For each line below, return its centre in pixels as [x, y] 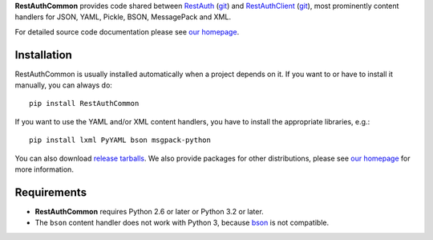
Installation [43, 55]
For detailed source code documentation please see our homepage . [127, 31]
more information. [44, 169]
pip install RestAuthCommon [84, 104]
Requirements [51, 192]
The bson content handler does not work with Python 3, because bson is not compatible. [182, 223]
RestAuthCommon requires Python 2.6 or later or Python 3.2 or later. [149, 211]
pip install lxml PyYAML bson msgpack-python [120, 140]
